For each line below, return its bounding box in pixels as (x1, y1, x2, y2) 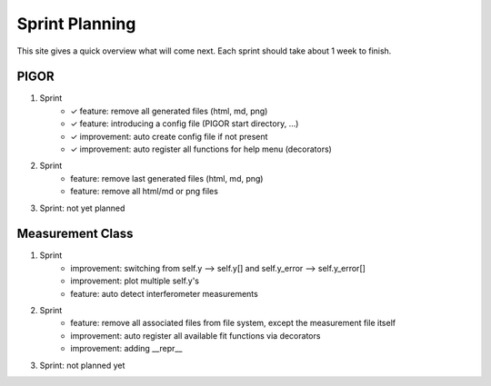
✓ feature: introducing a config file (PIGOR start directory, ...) (70, 118, 299, 129)
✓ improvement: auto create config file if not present (70, 131, 268, 142)
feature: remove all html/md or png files (70, 186, 218, 197)
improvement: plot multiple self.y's (70, 275, 200, 286)
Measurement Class (16, 226, 134, 242)
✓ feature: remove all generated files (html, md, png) (70, 105, 268, 116)
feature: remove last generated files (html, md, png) (70, 173, 264, 183)
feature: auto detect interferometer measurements (70, 288, 258, 299)
